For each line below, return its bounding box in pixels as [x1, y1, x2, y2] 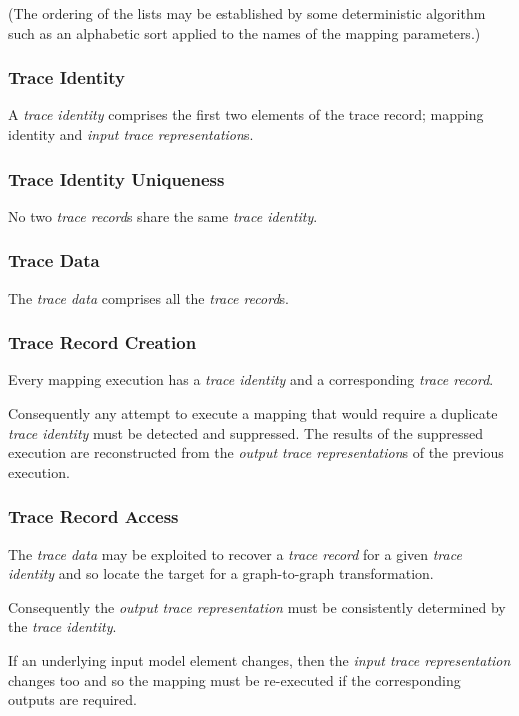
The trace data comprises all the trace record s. [8, 287, 289, 308]
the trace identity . [8, 616, 117, 637]
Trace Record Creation [8, 330, 197, 355]
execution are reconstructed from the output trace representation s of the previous [8, 442, 504, 463]
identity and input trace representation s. [8, 124, 254, 144]
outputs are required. [8, 689, 137, 710]
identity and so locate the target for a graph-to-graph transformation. [8, 563, 434, 584]
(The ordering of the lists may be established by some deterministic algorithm [8, 3, 486, 23]
